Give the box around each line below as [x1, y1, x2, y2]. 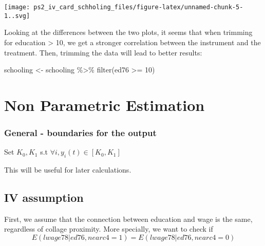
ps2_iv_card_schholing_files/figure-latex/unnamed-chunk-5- [33, 4, 243, 11]
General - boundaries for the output [4, 126, 157, 139]
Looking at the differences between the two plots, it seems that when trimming [4, 27, 253, 37]
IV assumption [4, 190, 84, 205]
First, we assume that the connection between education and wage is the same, [4, 213, 253, 224]
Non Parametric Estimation [4, 94, 205, 115]
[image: [4, 4, 30, 11]
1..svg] [4, 12, 30, 20]
